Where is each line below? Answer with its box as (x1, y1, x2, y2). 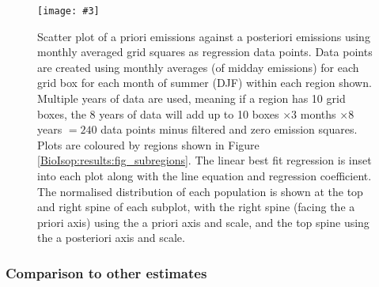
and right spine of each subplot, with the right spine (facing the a (37, 198, 355, 215)
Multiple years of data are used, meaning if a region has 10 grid (37, 90, 346, 107)
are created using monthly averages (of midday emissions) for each (37, 59, 359, 75)
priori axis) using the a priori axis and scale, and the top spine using (37, 213, 370, 230)
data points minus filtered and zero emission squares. (100, 121, 358, 138)
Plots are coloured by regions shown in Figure (37, 136, 260, 153)
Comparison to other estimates (6, 262, 207, 282)
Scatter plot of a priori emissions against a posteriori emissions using (37, 28, 370, 44)
